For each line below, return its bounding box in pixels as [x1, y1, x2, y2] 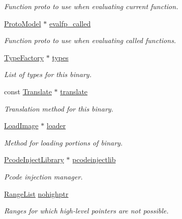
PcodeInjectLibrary [4, 154, 64, 165]
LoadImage [4, 120, 39, 131]
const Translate [4, 86, 52, 96]
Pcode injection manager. [4, 171, 83, 181]
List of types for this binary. [4, 69, 92, 80]
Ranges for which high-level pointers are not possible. [4, 205, 169, 216]
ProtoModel [4, 18, 41, 28]
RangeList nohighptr [4, 188, 69, 199]
